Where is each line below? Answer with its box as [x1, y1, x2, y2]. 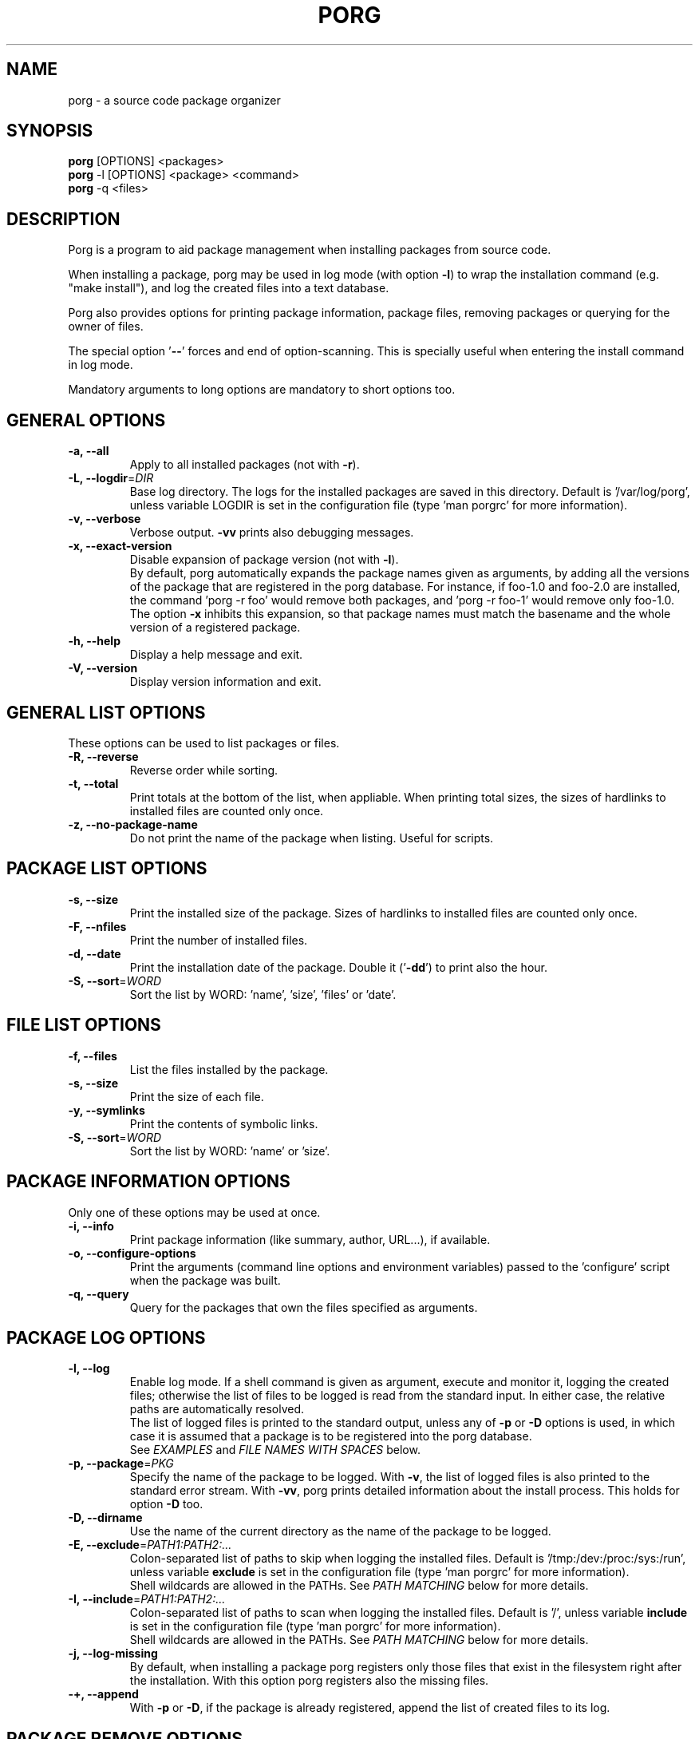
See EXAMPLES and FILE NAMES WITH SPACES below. [129, 1443, 421, 1457]
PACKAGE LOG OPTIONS [6, 1327, 206, 1348]
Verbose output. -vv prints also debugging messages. [129, 525, 414, 540]
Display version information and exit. [129, 675, 322, 689]
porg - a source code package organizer [68, 93, 281, 107]
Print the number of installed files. [129, 933, 308, 947]
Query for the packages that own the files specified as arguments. [129, 1300, 478, 1314]
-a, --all [68, 444, 109, 458]
